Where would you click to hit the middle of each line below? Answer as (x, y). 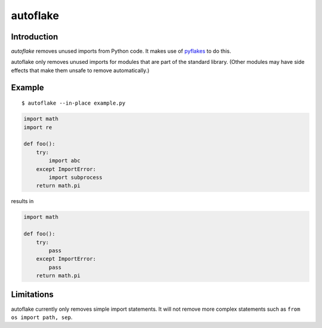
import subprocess (75, 177)
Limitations (32, 295)
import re (38, 127)
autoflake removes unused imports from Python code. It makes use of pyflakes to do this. (121, 51)
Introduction (35, 37)
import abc (64, 161)
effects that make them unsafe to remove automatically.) (80, 70)
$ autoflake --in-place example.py (74, 103)
